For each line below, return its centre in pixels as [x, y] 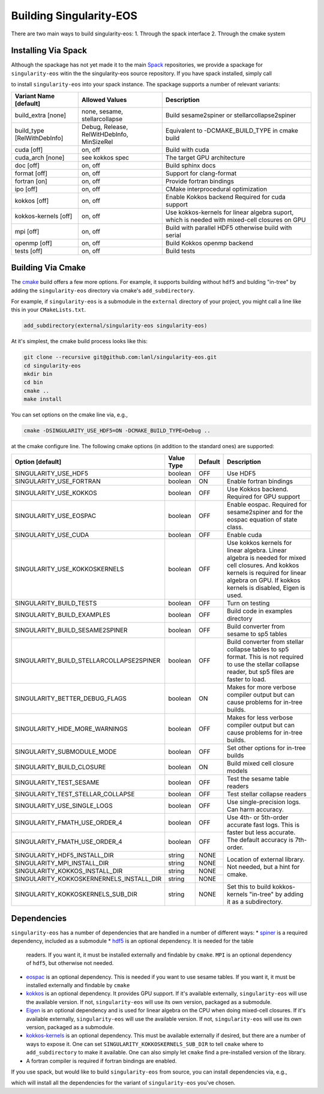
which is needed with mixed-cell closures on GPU [235, 220]
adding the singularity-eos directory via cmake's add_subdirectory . [103, 290]
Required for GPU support [263, 496]
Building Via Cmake [49, 268]
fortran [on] [31, 181]
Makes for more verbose [262, 687]
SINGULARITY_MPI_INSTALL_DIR [62, 863]
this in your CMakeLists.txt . [49, 310]
